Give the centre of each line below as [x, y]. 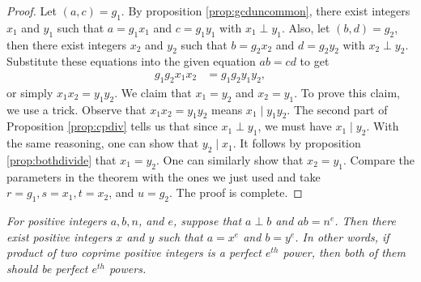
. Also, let [306, 27]
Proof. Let [32, 11]
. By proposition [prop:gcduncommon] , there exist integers [266, 11]
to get [315, 61]
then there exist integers [66, 44]
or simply [30, 92]
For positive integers [57, 221]
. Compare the [379, 160]
